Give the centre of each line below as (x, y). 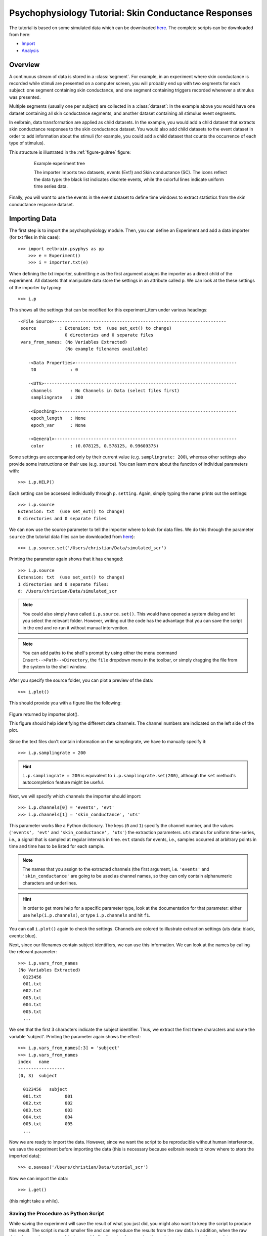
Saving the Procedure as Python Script (57, 1214)
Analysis (30, 50)
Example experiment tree (59, 163)
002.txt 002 (48, 1103)
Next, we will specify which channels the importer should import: (75, 796)
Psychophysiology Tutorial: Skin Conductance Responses (131, 13)
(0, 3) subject (38, 1076)
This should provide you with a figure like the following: (66, 703)
